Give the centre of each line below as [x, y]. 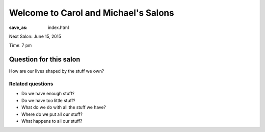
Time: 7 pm [20, 45]
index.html [58, 27]
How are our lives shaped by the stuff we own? [56, 71]
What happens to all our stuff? [52, 121]
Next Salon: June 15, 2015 [35, 36]
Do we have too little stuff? [48, 100]
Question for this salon [45, 60]
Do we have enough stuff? [48, 94]
